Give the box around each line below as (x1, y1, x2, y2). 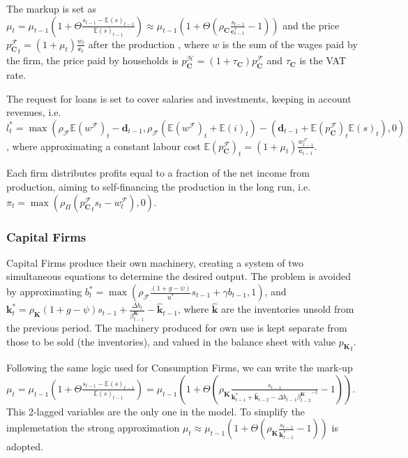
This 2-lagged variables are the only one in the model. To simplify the (6, 404, 305, 418)
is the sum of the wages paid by (222, 36, 358, 51)
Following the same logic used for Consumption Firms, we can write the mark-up (6, 360, 353, 375)
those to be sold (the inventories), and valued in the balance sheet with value (6, 334, 336, 348)
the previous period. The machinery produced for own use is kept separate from (6, 320, 347, 335)
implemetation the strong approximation (6, 420, 180, 435)
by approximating (6, 284, 82, 299)
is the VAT (299, 53, 347, 68)
